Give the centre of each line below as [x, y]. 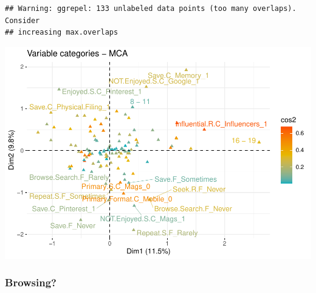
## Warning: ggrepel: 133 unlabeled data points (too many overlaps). [151, 9]
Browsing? [31, 282]
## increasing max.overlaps [62, 33]
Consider [22, 20]
